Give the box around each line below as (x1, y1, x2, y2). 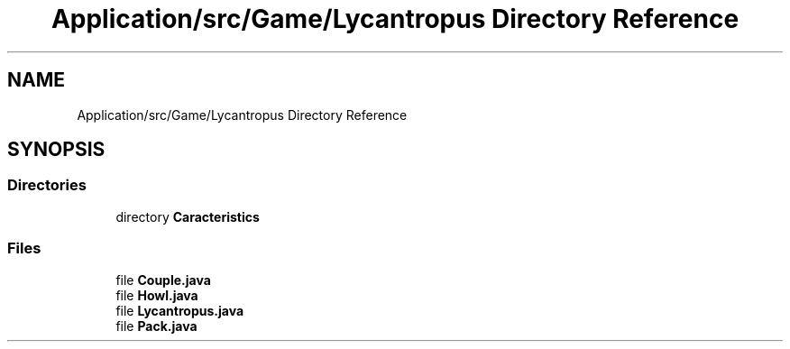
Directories (7, 176, 87, 195)
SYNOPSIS (7, 138, 106, 161)
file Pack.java (115, 317, 197, 334)
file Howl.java (115, 287, 198, 303)
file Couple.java (115, 271, 211, 288)
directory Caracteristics (115, 208, 260, 225)
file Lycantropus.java (115, 302, 244, 318)
